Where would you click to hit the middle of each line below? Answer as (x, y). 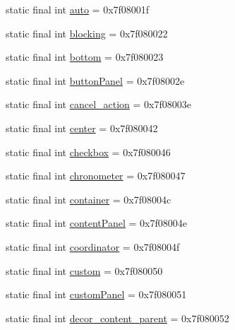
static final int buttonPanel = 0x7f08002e (95, 80)
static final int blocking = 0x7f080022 (87, 33)
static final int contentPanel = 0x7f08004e (96, 223)
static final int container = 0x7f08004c (89, 199)
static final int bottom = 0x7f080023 (85, 57)
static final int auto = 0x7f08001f (78, 9)
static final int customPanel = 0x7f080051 (96, 294)
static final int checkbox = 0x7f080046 (88, 152)
